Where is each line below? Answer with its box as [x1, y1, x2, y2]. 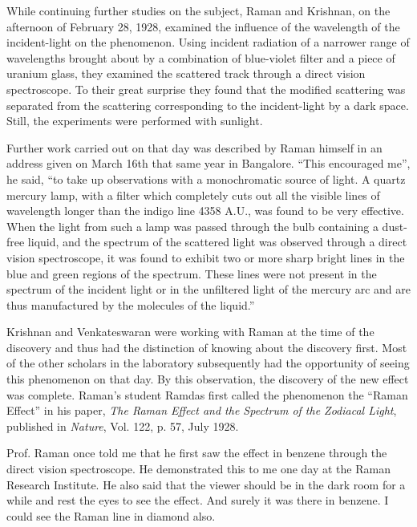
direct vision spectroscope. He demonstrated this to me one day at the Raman [6, 460, 391, 477]
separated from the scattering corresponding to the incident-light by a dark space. [6, 96, 409, 113]
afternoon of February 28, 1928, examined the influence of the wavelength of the [6, 18, 400, 34]
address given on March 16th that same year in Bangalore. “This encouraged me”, [6, 155, 411, 172]
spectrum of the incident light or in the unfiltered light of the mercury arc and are [6, 281, 411, 298]
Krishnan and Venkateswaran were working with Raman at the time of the [6, 323, 374, 340]
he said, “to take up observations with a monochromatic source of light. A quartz [6, 170, 406, 187]
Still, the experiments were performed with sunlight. [6, 112, 263, 129]
